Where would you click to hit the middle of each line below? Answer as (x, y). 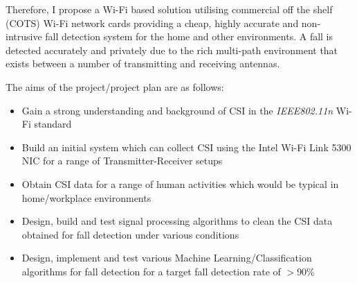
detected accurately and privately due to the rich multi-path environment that (172, 50)
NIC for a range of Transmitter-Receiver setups (122, 161)
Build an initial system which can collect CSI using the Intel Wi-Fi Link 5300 (186, 147)
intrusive (24, 36)
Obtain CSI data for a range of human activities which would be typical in (180, 183)
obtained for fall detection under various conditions (130, 234)
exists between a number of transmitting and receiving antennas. (143, 63)
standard (53, 124)
